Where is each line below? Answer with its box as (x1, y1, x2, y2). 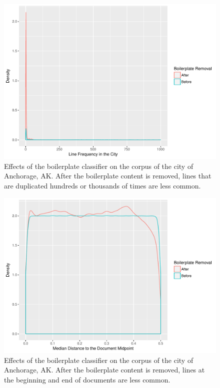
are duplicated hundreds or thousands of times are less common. (4, 180, 201, 191)
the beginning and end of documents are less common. (4, 374, 170, 384)
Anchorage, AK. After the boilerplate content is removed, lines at (4, 364, 205, 375)
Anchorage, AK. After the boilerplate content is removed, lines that (4, 170, 211, 181)
